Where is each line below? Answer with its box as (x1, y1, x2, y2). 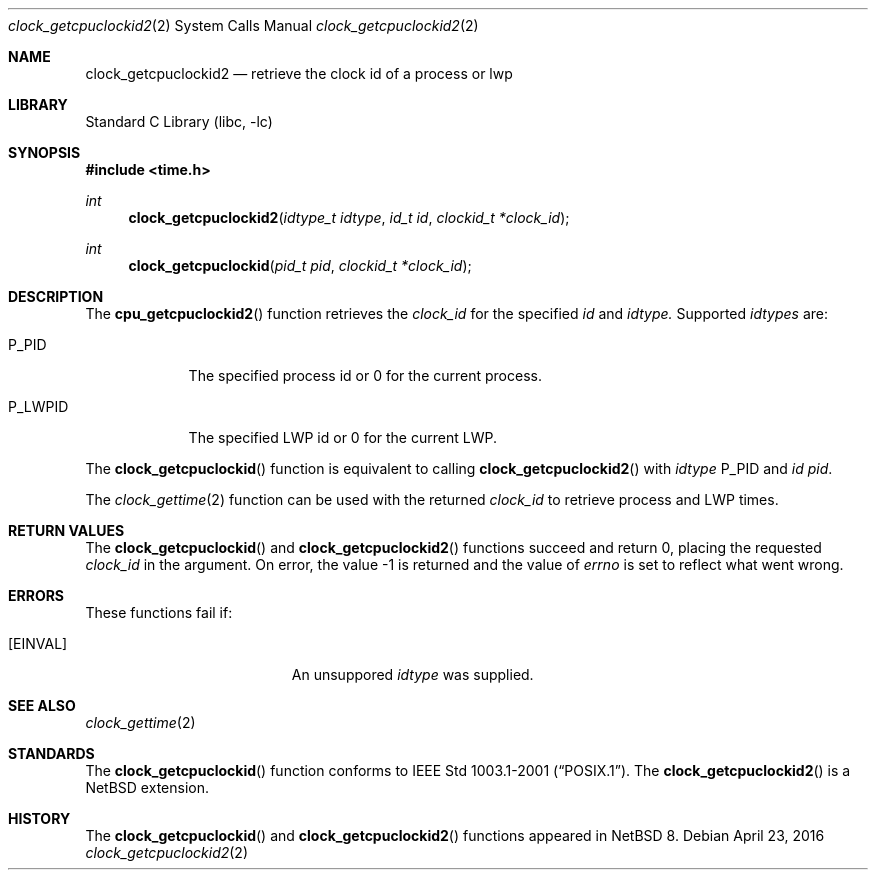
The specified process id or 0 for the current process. (188, 367, 542, 384)
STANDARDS (8, 745, 95, 762)
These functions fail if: (85, 604, 233, 621)
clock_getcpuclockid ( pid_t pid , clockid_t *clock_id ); (128, 257, 472, 274)
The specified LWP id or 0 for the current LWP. (188, 429, 497, 446)
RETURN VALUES (8, 522, 125, 539)
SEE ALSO (8, 697, 76, 714)
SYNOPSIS (8, 144, 81, 161)
